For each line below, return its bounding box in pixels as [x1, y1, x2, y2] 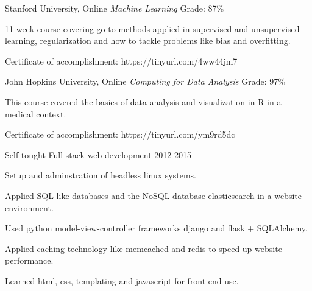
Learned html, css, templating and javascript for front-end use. [5, 274, 239, 287]
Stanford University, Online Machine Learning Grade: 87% [5, 2, 224, 14]
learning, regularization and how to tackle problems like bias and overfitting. [5, 34, 291, 47]
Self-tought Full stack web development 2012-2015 [5, 148, 191, 161]
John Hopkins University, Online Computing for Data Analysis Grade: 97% [5, 75, 285, 88]
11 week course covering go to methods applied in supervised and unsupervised [5, 22, 300, 35]
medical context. [5, 107, 66, 120]
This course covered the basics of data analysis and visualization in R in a [5, 95, 282, 108]
